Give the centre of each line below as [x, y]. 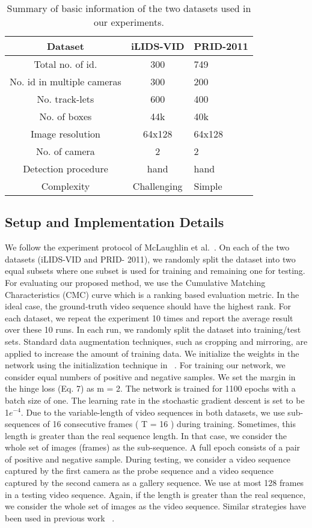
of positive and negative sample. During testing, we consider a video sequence [148, 459]
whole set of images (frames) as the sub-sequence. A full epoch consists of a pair [153, 447]
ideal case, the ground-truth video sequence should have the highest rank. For [148, 306]
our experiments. [129, 22]
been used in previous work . [60, 517]
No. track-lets [66, 99]
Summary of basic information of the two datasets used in [129, 8]
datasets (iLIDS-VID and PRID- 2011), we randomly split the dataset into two [150, 259]
